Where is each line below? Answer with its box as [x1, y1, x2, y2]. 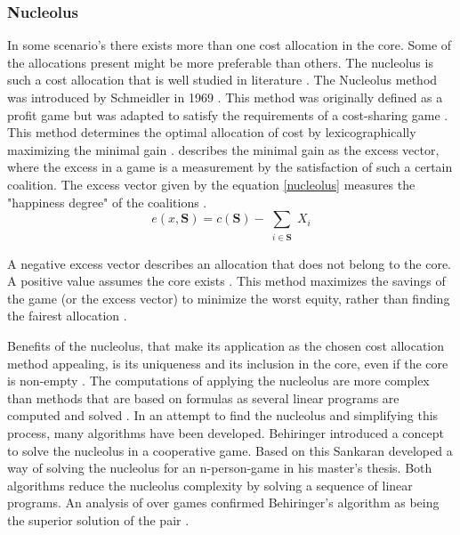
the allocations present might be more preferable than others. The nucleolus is [7, 53, 433, 71]
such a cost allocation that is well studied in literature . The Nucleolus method [7, 70, 438, 89]
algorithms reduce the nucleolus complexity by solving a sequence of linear [7, 475, 413, 494]
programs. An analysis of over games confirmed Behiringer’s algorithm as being [7, 493, 440, 512]
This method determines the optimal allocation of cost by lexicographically [7, 123, 416, 142]
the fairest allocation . [7, 306, 127, 325]
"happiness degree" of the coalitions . [7, 192, 207, 211]
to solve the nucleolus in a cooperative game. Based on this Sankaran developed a [7, 441, 453, 459]
